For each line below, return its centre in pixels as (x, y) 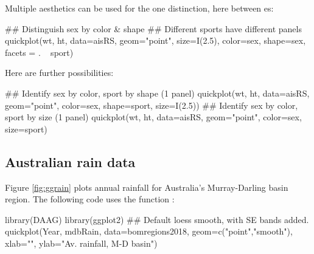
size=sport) (26, 129)
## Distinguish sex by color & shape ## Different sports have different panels (153, 28)
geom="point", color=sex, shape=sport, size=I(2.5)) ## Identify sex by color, (152, 105)
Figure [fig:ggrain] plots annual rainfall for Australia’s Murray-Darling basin (147, 187)
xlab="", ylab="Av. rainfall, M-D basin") (81, 243)
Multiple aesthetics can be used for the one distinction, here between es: (139, 8)
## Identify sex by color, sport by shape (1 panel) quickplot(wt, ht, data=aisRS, (157, 93)
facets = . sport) (39, 52)
